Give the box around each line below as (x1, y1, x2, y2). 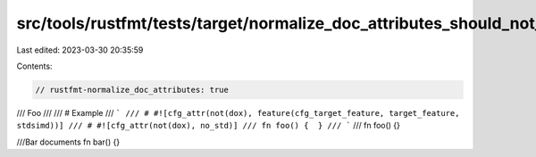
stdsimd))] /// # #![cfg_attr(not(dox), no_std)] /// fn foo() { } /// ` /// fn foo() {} (16, 120, 401, 131)
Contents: (16, 61, 53, 71)
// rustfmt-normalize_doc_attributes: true (35, 85, 230, 95)
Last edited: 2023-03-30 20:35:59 (16, 45, 144, 55)
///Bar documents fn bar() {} (16, 136, 121, 147)
